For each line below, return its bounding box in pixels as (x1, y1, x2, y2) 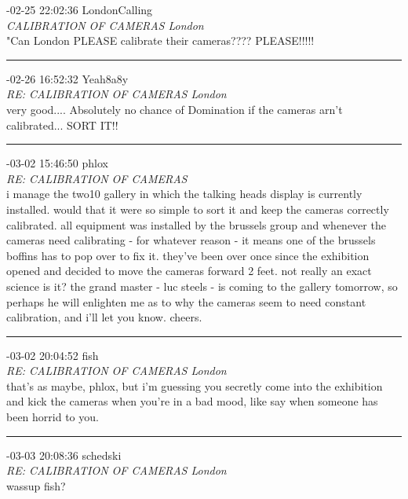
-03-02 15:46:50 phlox (6, 155, 108, 171)
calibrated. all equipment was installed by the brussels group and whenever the (6, 216, 386, 233)
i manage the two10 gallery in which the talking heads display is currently (6, 185, 362, 202)
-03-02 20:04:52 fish (6, 347, 99, 363)
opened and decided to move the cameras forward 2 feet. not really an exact (6, 262, 372, 279)
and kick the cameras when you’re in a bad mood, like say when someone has (6, 393, 378, 409)
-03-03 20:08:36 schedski (6, 446, 122, 463)
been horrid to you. (6, 409, 99, 425)
